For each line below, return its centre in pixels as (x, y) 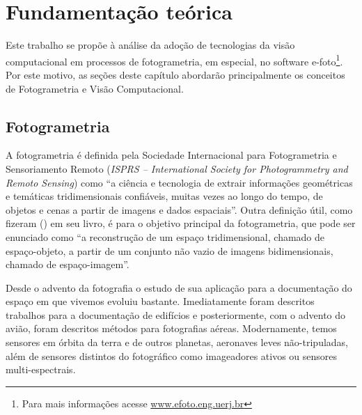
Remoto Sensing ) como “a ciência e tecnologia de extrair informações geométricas (179, 182)
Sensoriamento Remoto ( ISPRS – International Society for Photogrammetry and (177, 168)
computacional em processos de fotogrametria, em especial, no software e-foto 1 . (174, 60)
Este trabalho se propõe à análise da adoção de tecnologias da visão (150, 45)
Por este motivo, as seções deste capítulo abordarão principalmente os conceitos (175, 74)
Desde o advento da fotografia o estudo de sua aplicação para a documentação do (179, 287)
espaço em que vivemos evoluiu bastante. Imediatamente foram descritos (160, 301)
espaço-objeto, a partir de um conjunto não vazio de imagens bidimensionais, (170, 250)
